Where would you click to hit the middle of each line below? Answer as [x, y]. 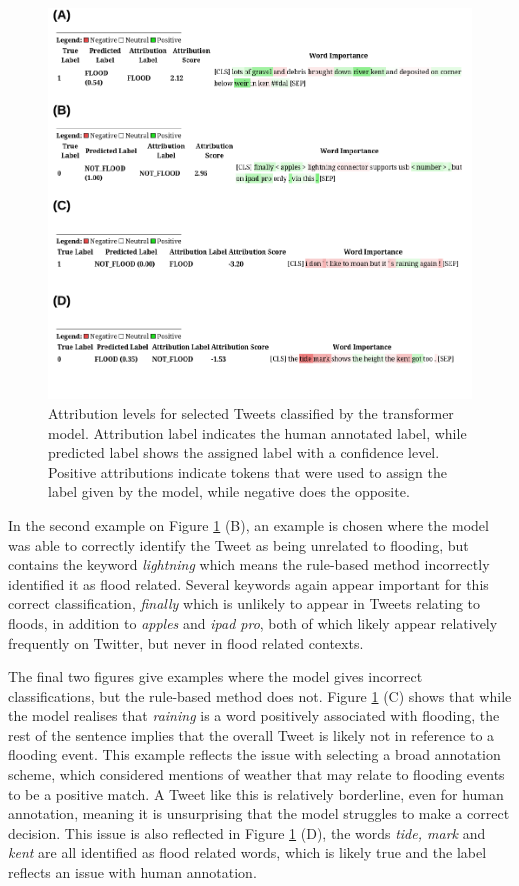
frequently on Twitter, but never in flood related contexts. [186, 642]
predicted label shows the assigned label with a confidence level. [244, 452]
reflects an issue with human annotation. [132, 872]
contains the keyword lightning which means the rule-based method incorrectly [249, 564]
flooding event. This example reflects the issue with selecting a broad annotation [254, 754]
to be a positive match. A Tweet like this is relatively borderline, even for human [256, 793]
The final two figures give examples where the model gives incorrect [215, 676]
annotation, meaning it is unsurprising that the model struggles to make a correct [259, 813]
